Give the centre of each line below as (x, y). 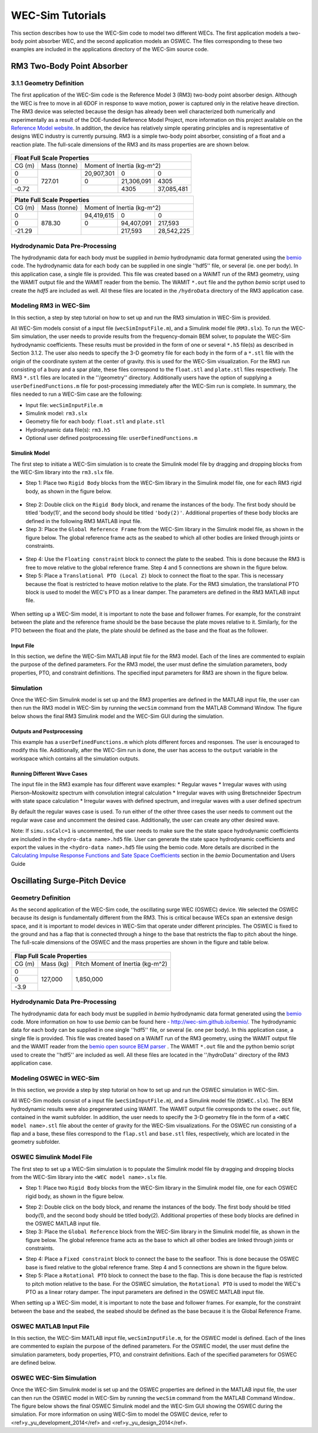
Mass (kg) (55, 964)
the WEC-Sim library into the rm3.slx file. (62, 472)
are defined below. (33, 1363)
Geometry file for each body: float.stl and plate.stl (95, 422)
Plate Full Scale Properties (52, 200)
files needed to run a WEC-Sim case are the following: (77, 394)
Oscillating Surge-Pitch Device (69, 881)
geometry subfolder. (36, 1142)
